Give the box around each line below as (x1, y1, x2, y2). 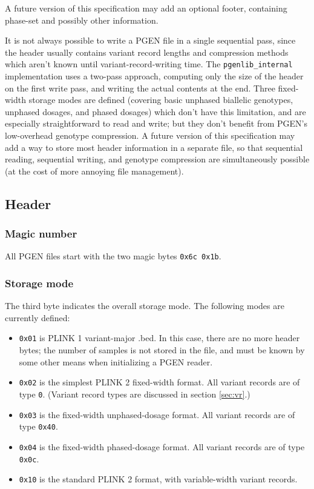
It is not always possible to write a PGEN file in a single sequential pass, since (5, 34, 296, 47)
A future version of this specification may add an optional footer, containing (5, 2, 287, 14)
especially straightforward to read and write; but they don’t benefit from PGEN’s (5, 117, 307, 130)
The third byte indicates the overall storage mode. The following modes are (5, 299, 284, 312)
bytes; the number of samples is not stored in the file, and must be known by (19, 344, 305, 356)
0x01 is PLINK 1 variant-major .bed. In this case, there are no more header (19, 331, 300, 344)
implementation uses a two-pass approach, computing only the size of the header (5, 70, 304, 82)
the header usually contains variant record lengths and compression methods (5, 45, 289, 58)
